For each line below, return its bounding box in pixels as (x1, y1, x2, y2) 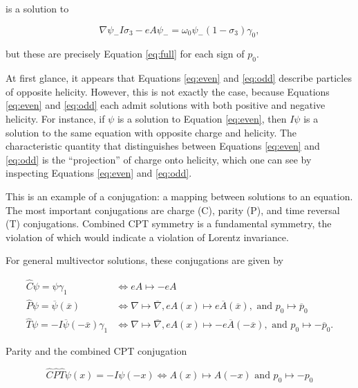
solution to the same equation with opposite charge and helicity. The (6, 125, 297, 139)
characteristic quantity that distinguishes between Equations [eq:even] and (6, 139, 320, 153)
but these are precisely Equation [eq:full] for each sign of (6, 46, 245, 61)
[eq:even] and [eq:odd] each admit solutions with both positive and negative (6, 98, 326, 112)
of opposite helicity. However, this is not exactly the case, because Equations (6, 84, 330, 98)
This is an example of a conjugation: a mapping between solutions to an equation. (6, 188, 353, 203)
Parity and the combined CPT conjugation (6, 344, 187, 358)
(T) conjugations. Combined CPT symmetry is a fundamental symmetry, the (6, 216, 332, 231)
